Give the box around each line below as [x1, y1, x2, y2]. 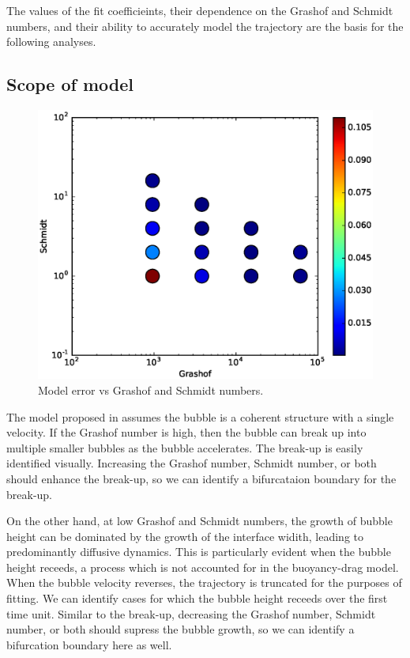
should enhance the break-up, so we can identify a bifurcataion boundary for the [6, 470, 397, 486]
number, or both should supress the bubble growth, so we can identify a [6, 621, 355, 637]
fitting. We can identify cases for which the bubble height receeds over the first [6, 590, 388, 607]
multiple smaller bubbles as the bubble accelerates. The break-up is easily [6, 439, 363, 456]
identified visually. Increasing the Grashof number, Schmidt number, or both [6, 455, 377, 471]
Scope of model [6, 72, 134, 96]
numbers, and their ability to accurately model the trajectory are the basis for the [6, 17, 404, 34]
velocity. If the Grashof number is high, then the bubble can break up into [6, 424, 367, 441]
